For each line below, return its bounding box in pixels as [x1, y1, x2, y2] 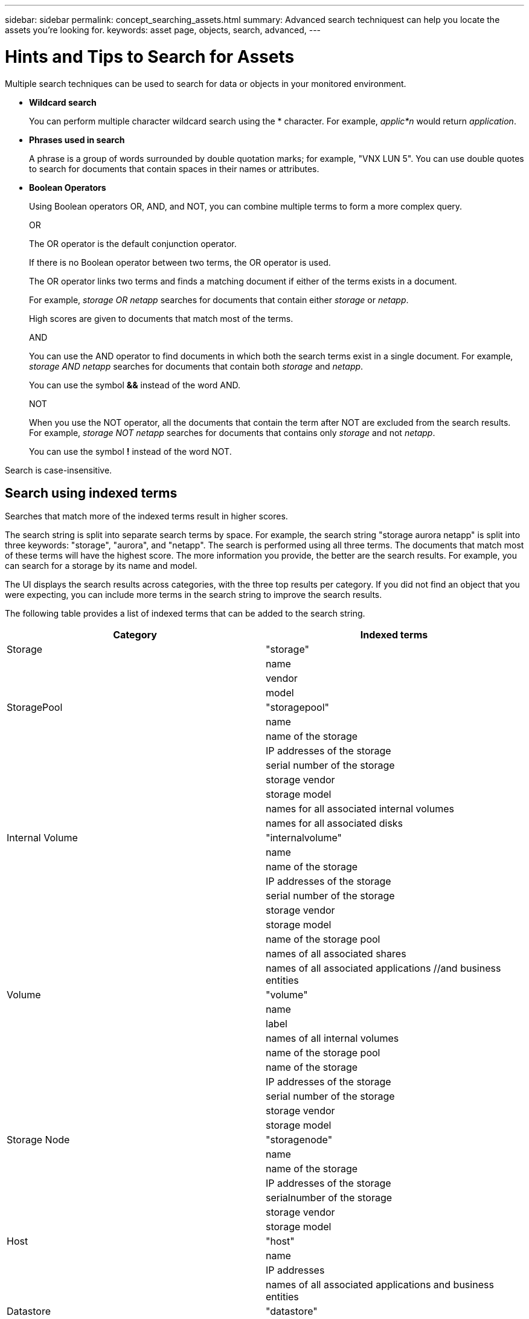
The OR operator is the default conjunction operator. [29, 238, 237, 249]
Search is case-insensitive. [5, 464, 112, 475]
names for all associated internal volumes [266, 803, 454, 815]
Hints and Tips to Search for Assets [5, 46, 295, 67]
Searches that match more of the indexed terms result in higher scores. [5, 511, 288, 522]
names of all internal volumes [266, 1032, 399, 1045]
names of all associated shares [266, 948, 406, 960]
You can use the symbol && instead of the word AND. [29, 379, 241, 390]
